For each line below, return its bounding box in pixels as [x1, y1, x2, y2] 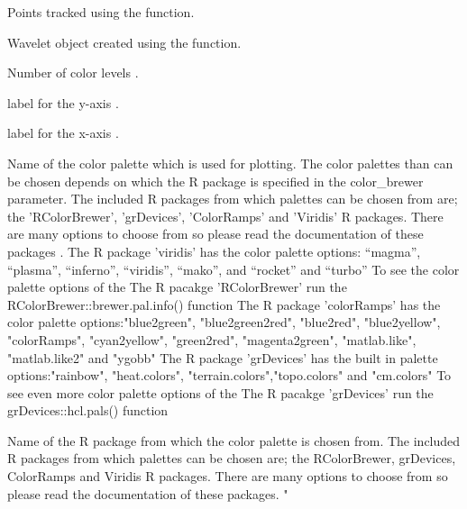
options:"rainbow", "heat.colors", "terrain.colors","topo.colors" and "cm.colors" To [7, 366, 452, 385]
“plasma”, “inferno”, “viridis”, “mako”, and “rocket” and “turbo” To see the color [7, 259, 460, 278]
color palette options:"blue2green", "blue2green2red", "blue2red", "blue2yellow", [7, 313, 441, 332]
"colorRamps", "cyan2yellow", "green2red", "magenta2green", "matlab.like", [7, 330, 417, 349]
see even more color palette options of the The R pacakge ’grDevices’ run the [7, 383, 434, 402]
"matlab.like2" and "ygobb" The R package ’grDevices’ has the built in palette [7, 348, 438, 367]
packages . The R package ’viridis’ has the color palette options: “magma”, [7, 241, 421, 260]
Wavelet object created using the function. [7, 32, 242, 51]
